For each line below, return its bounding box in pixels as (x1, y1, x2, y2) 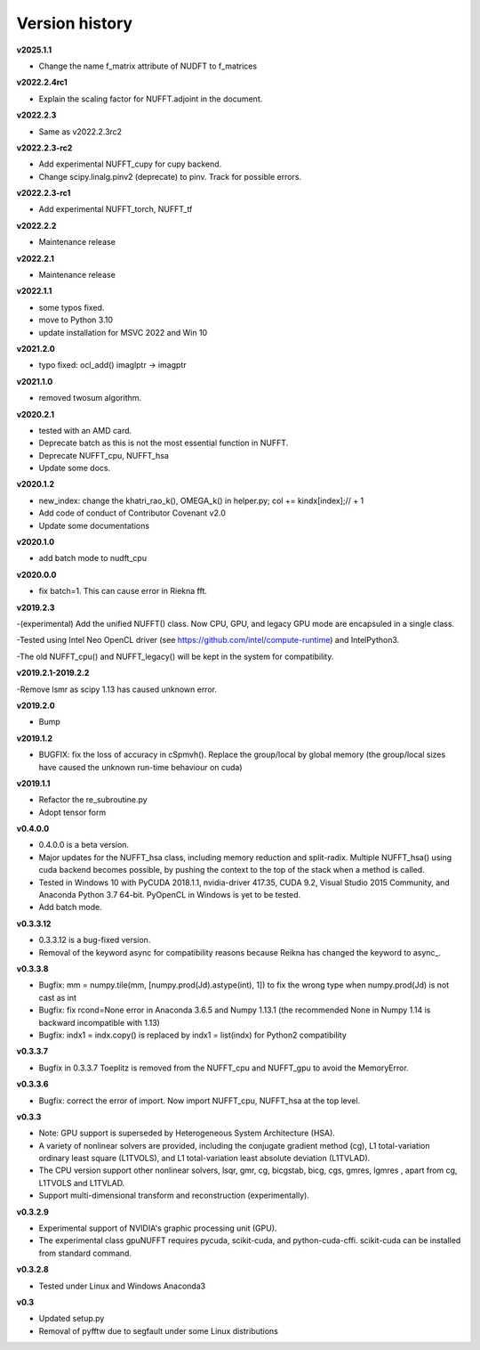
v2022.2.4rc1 (16, 77, 68, 88)
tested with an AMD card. (38, 425, 132, 435)
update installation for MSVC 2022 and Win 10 (38, 327, 208, 337)
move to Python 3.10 (38, 314, 114, 325)
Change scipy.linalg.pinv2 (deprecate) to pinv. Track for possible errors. (38, 171, 302, 182)
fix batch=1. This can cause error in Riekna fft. (38, 586, 208, 597)
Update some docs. (38, 463, 111, 474)
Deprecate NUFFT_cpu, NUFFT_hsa (38, 450, 169, 460)
